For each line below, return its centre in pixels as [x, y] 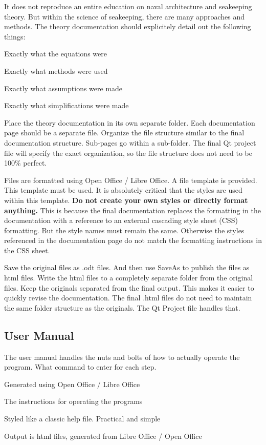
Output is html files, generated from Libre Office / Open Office [103, 436]
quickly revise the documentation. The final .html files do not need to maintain [128, 298]
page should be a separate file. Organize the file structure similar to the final [124, 133]
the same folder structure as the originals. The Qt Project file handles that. [122, 307]
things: [15, 36]
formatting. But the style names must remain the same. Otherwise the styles [124, 230]
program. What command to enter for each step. [80, 367]
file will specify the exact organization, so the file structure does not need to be [128, 153]
